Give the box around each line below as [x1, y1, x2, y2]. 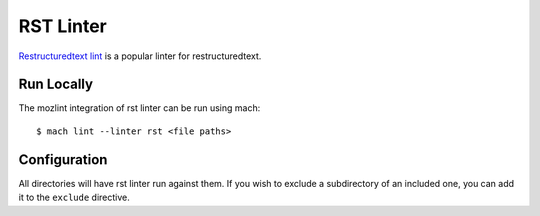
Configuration [18, 151, 108, 168]
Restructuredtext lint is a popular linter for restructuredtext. [18, 50, 262, 62]
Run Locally [18, 76, 94, 93]
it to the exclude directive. [18, 191, 130, 204]
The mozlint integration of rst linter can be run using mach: [18, 102, 261, 114]
